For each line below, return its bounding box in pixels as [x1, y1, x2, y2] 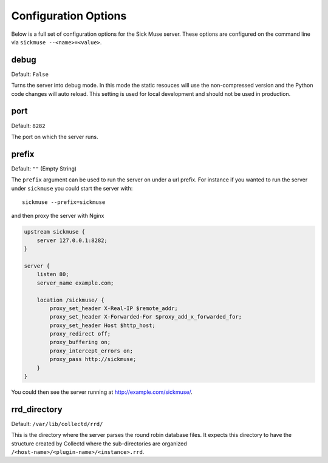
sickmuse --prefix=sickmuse [22, 199, 106, 206]
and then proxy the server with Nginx [11, 212, 104, 220]
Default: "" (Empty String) [11, 164, 77, 172]
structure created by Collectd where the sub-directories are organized [11, 440, 188, 447]
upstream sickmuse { [24, 228, 85, 235]
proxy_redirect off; [49, 331, 111, 337]
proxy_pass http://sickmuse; [49, 356, 137, 363]
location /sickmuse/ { [36, 296, 104, 303]
